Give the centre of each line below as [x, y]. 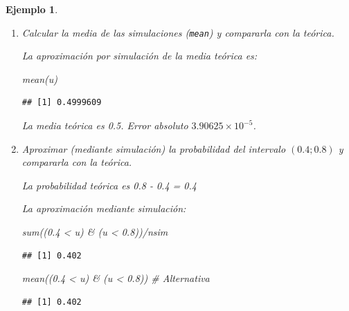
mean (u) [39, 78]
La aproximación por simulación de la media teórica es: [140, 56]
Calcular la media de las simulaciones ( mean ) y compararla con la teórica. [178, 32]
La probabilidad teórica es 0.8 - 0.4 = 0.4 [109, 185]
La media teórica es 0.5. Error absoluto [105, 125]
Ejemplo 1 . [32, 9]
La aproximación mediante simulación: [104, 208]
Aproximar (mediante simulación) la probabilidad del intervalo [154, 148]
